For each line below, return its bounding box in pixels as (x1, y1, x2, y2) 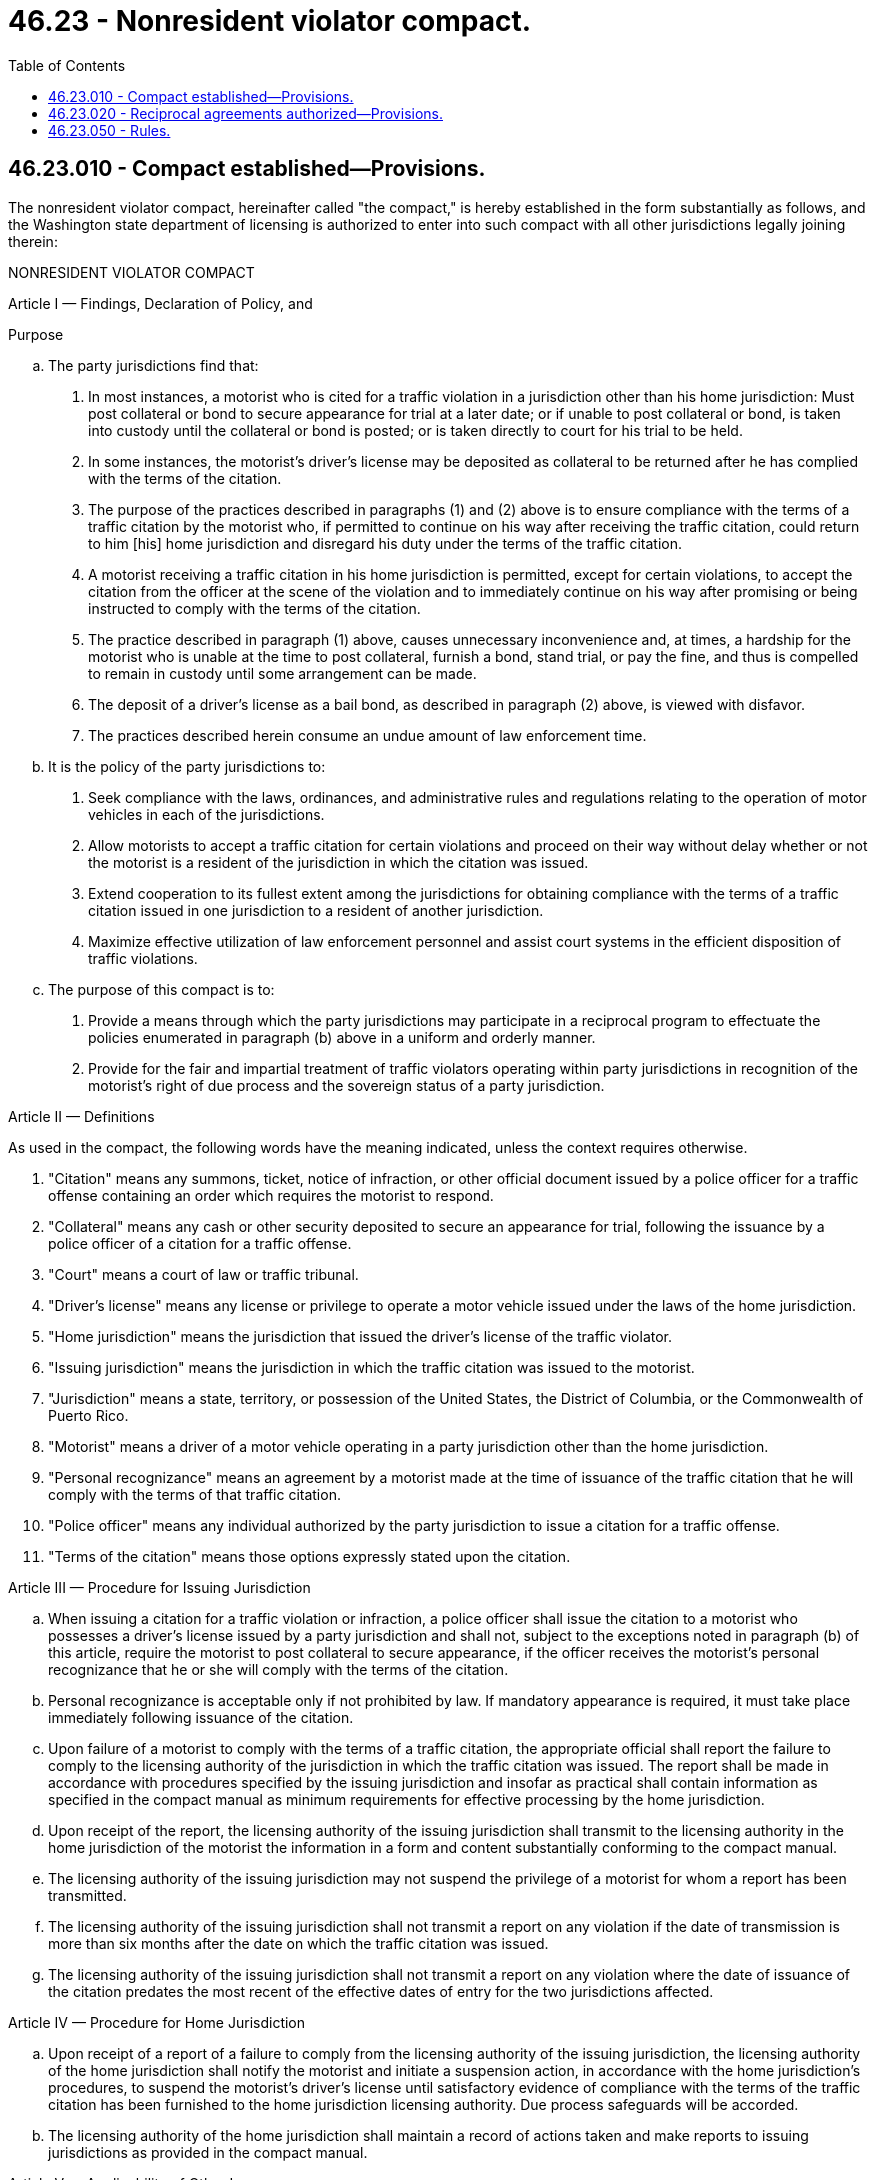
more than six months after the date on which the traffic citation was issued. (48, 1934, 549, 1952)
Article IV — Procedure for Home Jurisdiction (8, 2013, 306, 2031)
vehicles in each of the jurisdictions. (88, 805, 325, 823)
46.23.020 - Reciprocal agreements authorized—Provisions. (48, 104, 443, 122)
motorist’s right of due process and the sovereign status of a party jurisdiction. (88, 1076, 605, 1094)
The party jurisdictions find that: (48, 356, 259, 374)
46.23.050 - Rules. (48, 121, 171, 139)
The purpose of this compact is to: (48, 980, 275, 998)
